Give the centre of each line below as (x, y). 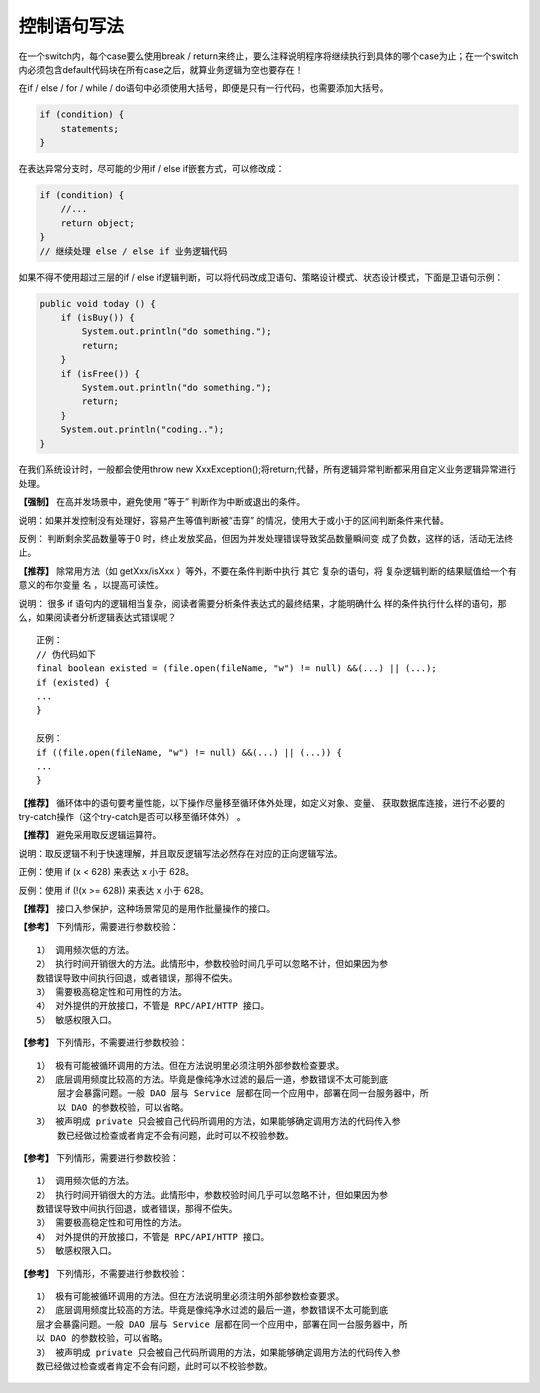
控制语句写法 (71, 26)
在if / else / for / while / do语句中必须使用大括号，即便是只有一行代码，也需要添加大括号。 (203, 88)
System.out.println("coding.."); (142, 429)
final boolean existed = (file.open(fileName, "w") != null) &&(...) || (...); (236, 668)
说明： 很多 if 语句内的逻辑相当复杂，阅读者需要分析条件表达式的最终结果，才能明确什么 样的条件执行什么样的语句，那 (262, 603)
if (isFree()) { (100, 373)
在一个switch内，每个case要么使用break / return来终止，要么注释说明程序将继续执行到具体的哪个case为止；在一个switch (268, 56)
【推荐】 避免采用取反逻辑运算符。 (90, 835)
